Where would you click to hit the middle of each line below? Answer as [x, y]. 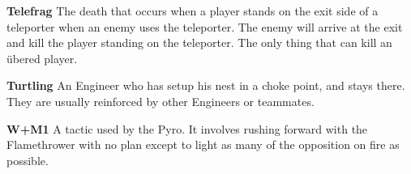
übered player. [42, 58]
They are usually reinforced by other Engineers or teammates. [161, 101]
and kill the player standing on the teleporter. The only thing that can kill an [199, 42]
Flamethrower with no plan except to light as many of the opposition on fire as [203, 144]
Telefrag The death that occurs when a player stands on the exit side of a [193, 11]
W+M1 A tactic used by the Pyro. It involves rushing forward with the [187, 128]
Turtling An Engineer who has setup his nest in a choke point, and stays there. [206, 85]
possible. [28, 160]
